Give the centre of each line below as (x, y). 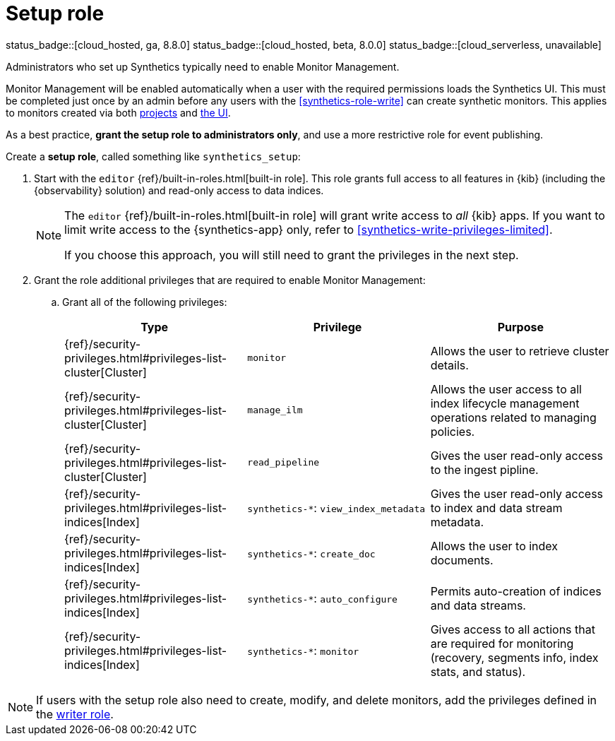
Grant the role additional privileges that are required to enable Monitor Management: (230, 280)
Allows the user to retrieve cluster (520, 351)
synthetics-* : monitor (303, 650)
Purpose (520, 327)
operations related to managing (513, 417)
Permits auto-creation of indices (516, 591)
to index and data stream (496, 508)
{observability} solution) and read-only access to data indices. (179, 190)
